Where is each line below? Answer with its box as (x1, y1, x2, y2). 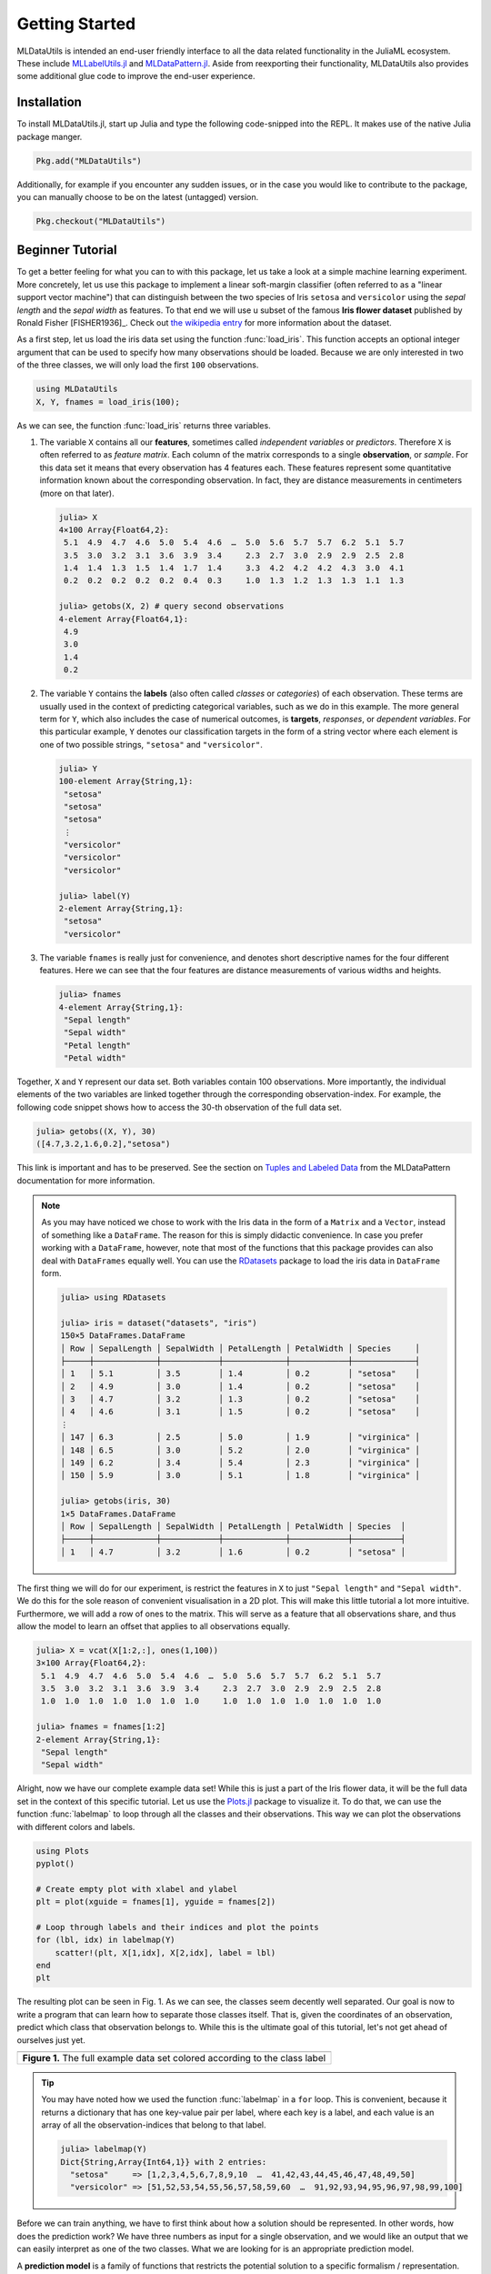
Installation (16, 95, 82, 110)
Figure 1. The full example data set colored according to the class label (22, 2052, 326, 2065)
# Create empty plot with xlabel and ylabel (35, 1884, 238, 1894)
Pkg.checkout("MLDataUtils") (35, 216, 166, 226)
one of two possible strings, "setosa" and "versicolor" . (39, 739, 264, 750)
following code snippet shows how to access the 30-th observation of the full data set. (16, 1102, 343, 1112)
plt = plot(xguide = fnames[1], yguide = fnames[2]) (35, 1897, 276, 1907)
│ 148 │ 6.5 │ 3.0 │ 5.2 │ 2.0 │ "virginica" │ (60, 1444, 420, 1455)
